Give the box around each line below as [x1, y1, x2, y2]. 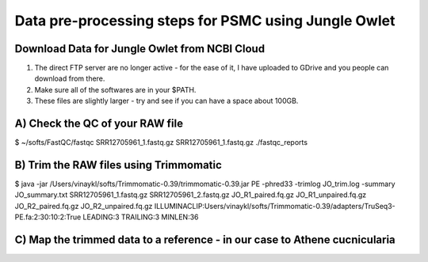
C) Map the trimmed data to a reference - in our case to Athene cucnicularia [14, 234, 396, 247]
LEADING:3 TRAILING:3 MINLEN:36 [82, 212, 199, 222]
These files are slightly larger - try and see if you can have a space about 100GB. [34, 96, 299, 106]
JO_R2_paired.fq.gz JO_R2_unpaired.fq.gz [14, 201, 153, 211]
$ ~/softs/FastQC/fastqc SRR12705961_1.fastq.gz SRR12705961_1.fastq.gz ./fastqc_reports [14, 138, 308, 147]
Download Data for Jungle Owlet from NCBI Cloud [14, 42, 266, 55]
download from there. [34, 74, 105, 83]
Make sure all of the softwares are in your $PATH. [34, 85, 197, 94]
